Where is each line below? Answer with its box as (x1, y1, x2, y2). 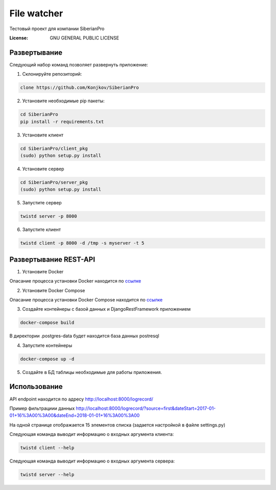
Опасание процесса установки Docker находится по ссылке (9, 278, 142, 284)
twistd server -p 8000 (20, 214, 77, 219)
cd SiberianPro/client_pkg (20, 146, 88, 151)
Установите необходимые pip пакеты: (22, 98, 105, 104)
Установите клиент (22, 132, 64, 138)
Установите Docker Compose (22, 287, 85, 293)
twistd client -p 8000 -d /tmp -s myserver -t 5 (20, 240, 145, 246)
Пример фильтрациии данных (9, 405, 75, 411)
